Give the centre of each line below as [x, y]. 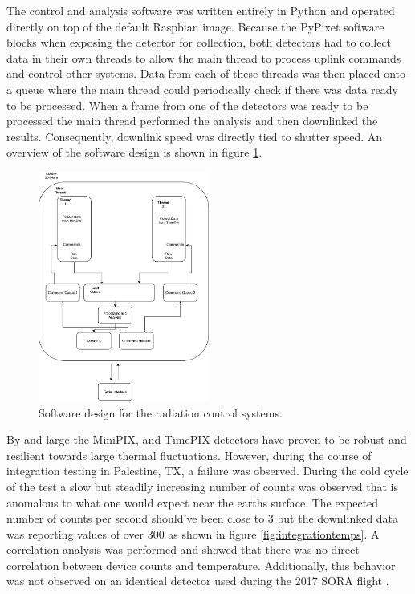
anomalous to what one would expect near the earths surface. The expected [193, 502]
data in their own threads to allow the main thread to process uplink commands [204, 57]
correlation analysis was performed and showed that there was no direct [183, 549]
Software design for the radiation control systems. [161, 412]
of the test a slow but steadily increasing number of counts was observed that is [202, 486]
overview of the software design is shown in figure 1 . [134, 152]
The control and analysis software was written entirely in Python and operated [201, 10]
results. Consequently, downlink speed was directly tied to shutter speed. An [195, 136]
